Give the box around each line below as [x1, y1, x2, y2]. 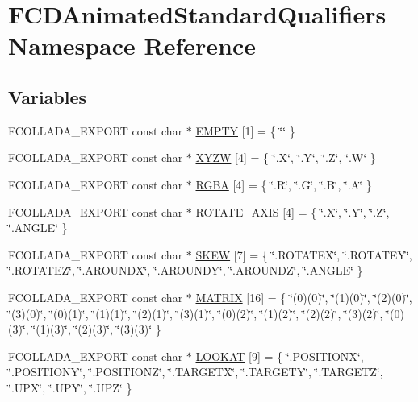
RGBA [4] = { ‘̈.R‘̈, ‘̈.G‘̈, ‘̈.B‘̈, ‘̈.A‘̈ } [195, 176, 372, 193]
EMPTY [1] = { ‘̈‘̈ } [195, 122, 295, 139]
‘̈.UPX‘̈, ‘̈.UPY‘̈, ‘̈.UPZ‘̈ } [8, 379, 132, 396]
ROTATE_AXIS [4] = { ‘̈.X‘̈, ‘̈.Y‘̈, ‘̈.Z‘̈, [195, 203, 390, 220]
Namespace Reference [8, 29, 256, 62]
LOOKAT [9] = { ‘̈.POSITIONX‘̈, [195, 347, 364, 364]
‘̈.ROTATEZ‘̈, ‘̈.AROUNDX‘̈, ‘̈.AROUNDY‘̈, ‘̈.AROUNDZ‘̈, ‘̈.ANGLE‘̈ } [8, 262, 363, 279]
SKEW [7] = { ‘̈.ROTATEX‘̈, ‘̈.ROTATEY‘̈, [195, 246, 412, 263]
